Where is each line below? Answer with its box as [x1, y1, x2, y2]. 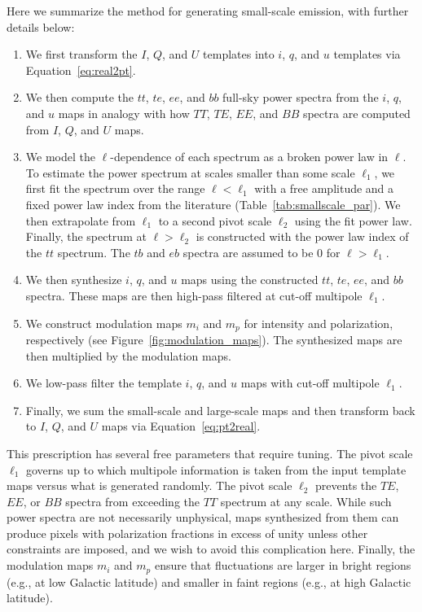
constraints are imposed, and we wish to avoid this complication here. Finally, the [7, 540, 415, 557]
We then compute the [25, 89, 134, 106]
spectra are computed [302, 104, 411, 121]
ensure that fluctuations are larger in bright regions [154, 557, 411, 574]
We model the [25, 148, 95, 165]
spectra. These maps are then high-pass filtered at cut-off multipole [25, 286, 363, 304]
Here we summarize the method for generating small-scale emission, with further [7, 2, 409, 19]
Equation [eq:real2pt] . [25, 61, 136, 78]
